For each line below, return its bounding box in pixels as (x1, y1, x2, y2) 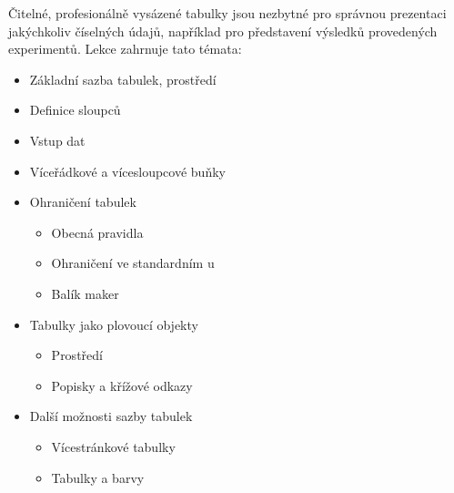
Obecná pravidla (51, 222, 144, 241)
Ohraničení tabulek (29, 192, 136, 211)
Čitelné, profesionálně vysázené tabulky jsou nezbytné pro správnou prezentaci (8, 4, 447, 22)
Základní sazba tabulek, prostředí (29, 69, 217, 88)
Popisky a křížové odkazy (51, 375, 193, 395)
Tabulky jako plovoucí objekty (29, 314, 198, 334)
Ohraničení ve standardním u (51, 253, 215, 272)
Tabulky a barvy (51, 467, 145, 487)
